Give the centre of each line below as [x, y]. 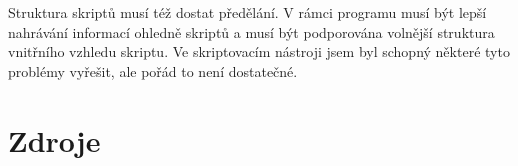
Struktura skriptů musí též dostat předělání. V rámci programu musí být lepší [247, 12]
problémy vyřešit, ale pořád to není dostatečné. [153, 70]
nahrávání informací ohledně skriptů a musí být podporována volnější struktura [251, 31]
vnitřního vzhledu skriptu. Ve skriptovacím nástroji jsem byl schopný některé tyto [259, 51]
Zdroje [54, 139]
